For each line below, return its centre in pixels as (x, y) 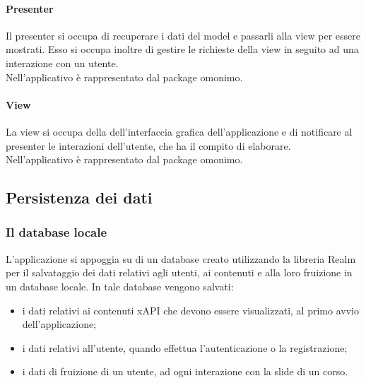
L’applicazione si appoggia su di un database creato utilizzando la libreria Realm (181, 258)
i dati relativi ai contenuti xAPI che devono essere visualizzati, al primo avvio (190, 310)
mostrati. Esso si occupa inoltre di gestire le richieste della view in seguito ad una (182, 49)
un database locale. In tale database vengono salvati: (120, 286)
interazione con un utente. (62, 63)
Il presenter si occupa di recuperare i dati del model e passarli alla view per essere (183, 35)
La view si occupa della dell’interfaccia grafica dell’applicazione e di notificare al (179, 131)
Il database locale (57, 232)
